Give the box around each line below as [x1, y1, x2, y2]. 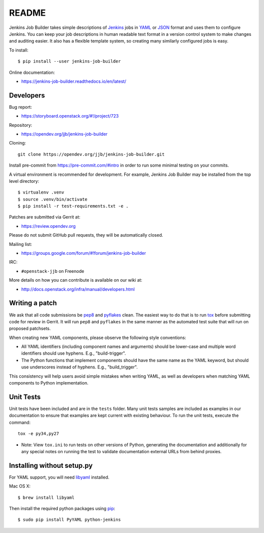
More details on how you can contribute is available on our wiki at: [9, 277, 143, 283]
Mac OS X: [9, 483, 31, 489]
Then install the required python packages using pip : [9, 505, 115, 511]
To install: [9, 47, 29, 53]
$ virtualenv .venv [18, 190, 65, 195]
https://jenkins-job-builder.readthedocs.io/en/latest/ [21, 78, 127, 84]
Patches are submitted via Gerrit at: [9, 214, 81, 220]
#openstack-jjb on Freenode [21, 268, 85, 274]
